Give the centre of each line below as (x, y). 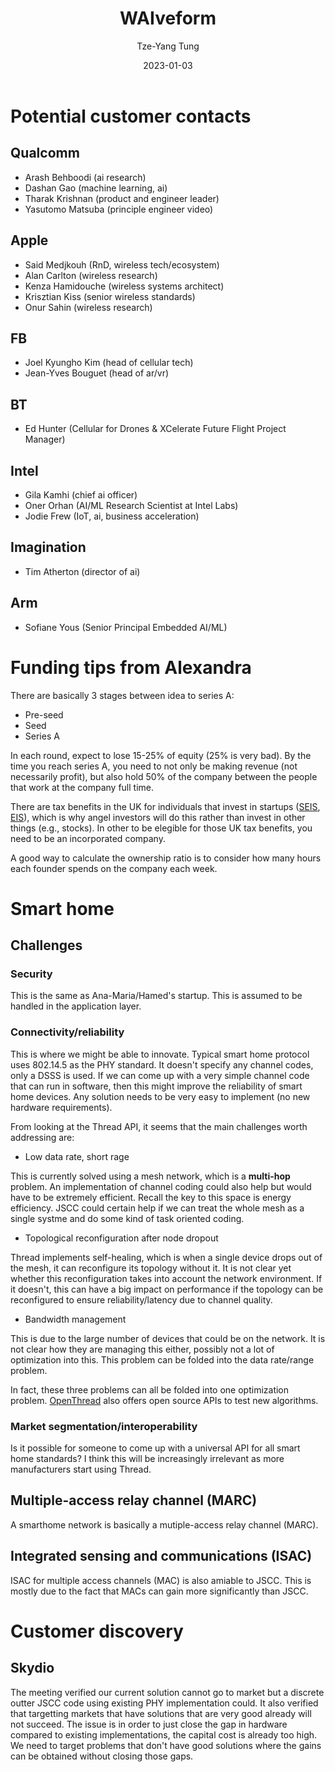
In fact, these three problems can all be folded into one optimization (150, 1389)
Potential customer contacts (131, 116)
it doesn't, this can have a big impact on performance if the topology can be (167, 1289)
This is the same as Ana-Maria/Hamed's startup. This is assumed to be (156, 996)
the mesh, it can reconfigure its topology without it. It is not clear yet (151, 1268)
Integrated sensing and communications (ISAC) (161, 1556)
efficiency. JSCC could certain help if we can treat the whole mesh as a (157, 1208)
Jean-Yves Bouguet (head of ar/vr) (97, 373)
